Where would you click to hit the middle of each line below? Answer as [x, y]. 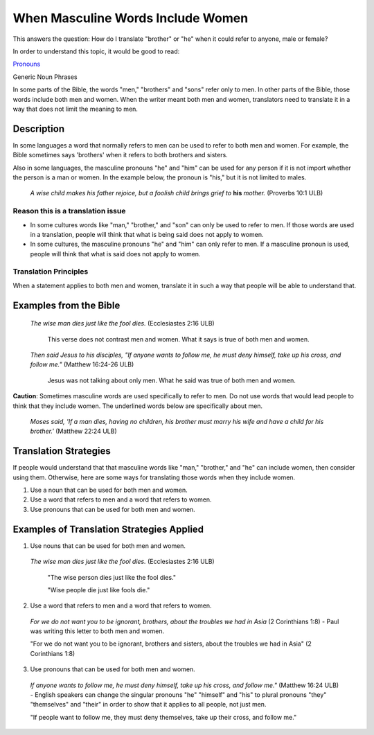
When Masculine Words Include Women [131, 18]
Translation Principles [51, 272]
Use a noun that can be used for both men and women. [109, 490]
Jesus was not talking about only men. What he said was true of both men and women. [171, 380]
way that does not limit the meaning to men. [75, 109]
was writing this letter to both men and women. [97, 631]
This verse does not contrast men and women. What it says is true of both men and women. [178, 339]
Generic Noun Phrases [45, 77]
